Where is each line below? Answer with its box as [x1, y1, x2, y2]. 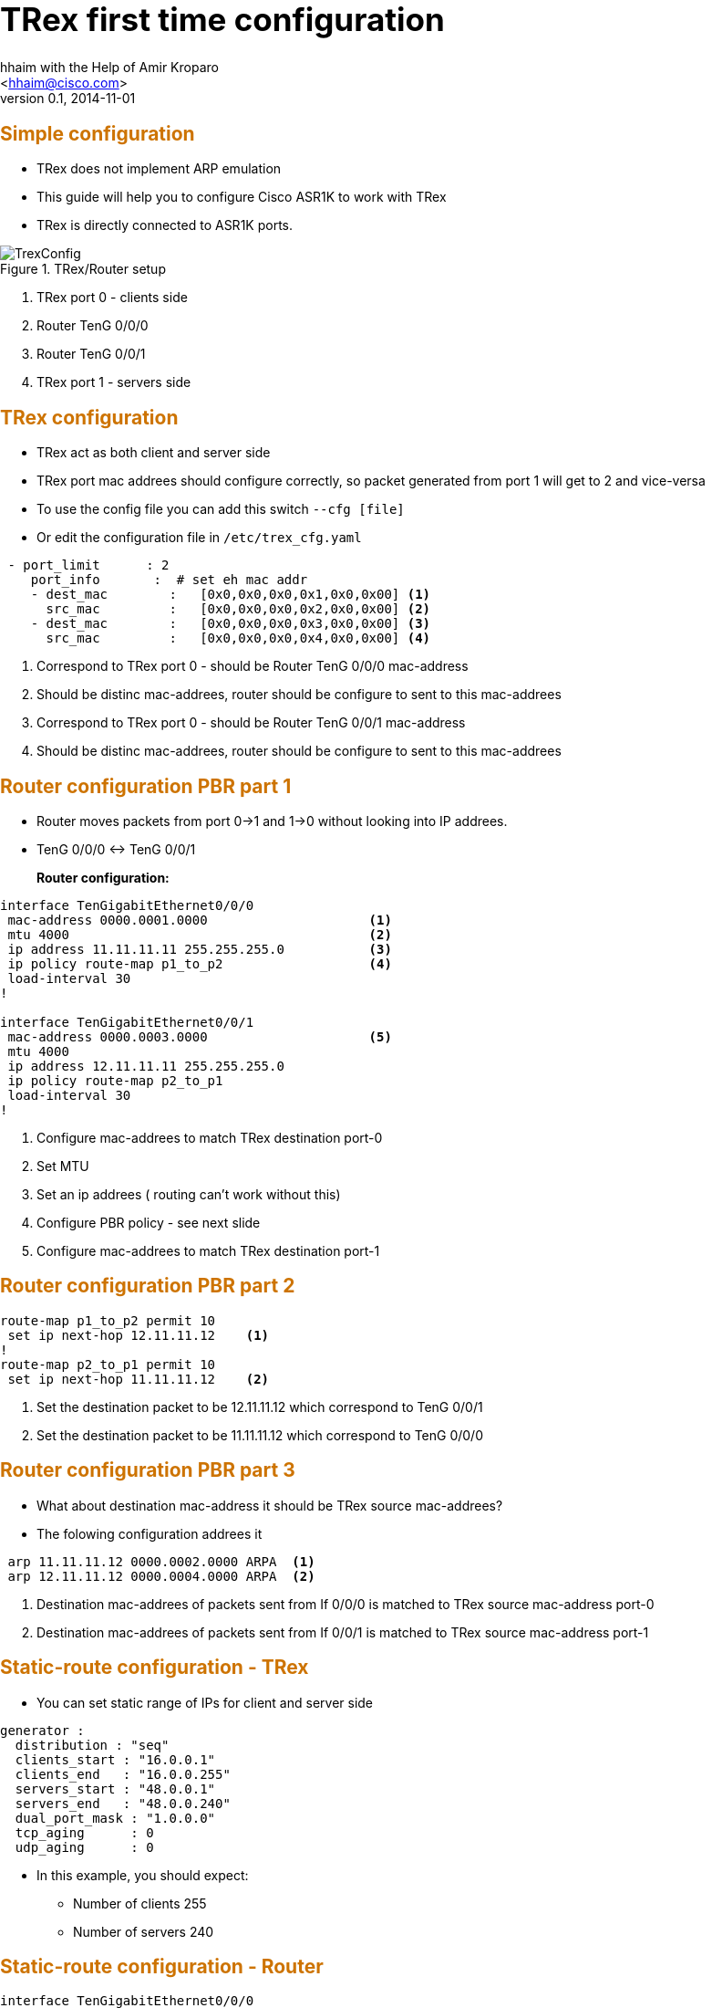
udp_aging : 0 [15, 1839, 154, 1855]
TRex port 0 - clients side [36, 289, 188, 306]
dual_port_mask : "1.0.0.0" [15, 1810, 216, 1825]
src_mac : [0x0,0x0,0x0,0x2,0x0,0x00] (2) [46, 601, 431, 617]
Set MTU [36, 1157, 89, 1174]
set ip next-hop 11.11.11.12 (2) [7, 1371, 270, 1386]
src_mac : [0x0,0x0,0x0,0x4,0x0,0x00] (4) [46, 631, 431, 646]
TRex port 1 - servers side [36, 374, 191, 391]
